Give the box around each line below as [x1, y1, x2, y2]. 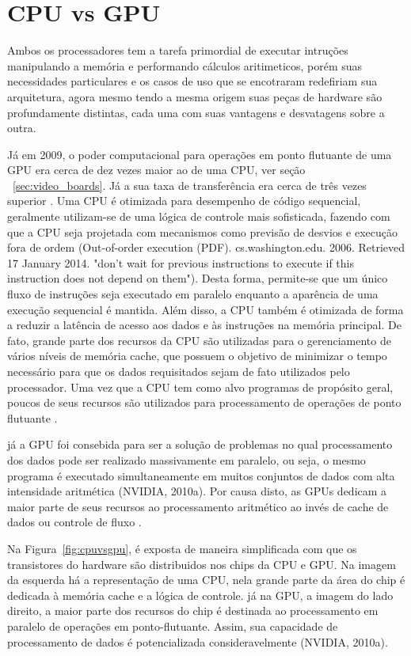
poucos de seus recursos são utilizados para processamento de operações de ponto [7, 394, 401, 411]
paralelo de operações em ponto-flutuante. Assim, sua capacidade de [7, 617, 338, 634]
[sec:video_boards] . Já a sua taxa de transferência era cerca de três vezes [13, 176, 367, 193]
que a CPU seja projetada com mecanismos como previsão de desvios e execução [7, 223, 398, 240]
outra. [7, 119, 36, 136]
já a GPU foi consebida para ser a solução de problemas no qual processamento [7, 436, 393, 453]
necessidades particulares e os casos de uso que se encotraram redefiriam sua [7, 73, 378, 89]
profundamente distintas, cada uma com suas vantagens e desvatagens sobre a [7, 104, 385, 120]
